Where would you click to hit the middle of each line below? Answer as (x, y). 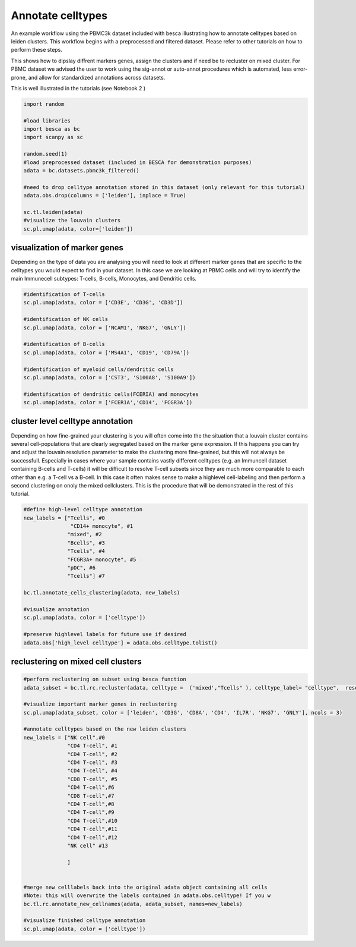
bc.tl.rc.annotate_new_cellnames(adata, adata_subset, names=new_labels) (133, 904)
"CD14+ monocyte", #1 (102, 526)
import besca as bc (52, 129)
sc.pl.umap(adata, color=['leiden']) (78, 229)
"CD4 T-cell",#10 (93, 821)
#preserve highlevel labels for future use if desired (105, 634)
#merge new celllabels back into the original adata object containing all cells (146, 887)
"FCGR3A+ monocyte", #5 (102, 559)
